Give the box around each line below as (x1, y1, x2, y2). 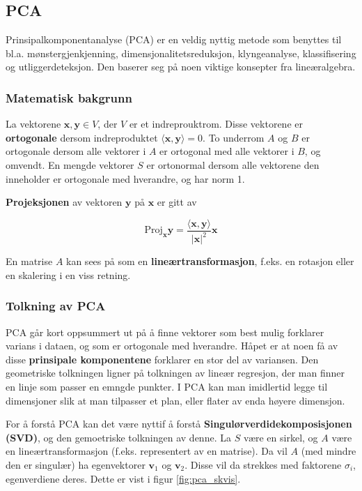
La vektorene (6, 116, 61, 131)
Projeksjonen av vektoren (6, 195, 123, 209)
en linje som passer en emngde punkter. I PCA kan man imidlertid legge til (6, 379, 328, 393)
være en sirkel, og (243, 430, 318, 444)
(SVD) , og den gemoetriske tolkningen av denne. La (6, 430, 231, 444)
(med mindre (301, 444, 356, 458)
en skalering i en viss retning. (6, 267, 131, 282)
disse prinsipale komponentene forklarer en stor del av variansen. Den (6, 352, 319, 366)
